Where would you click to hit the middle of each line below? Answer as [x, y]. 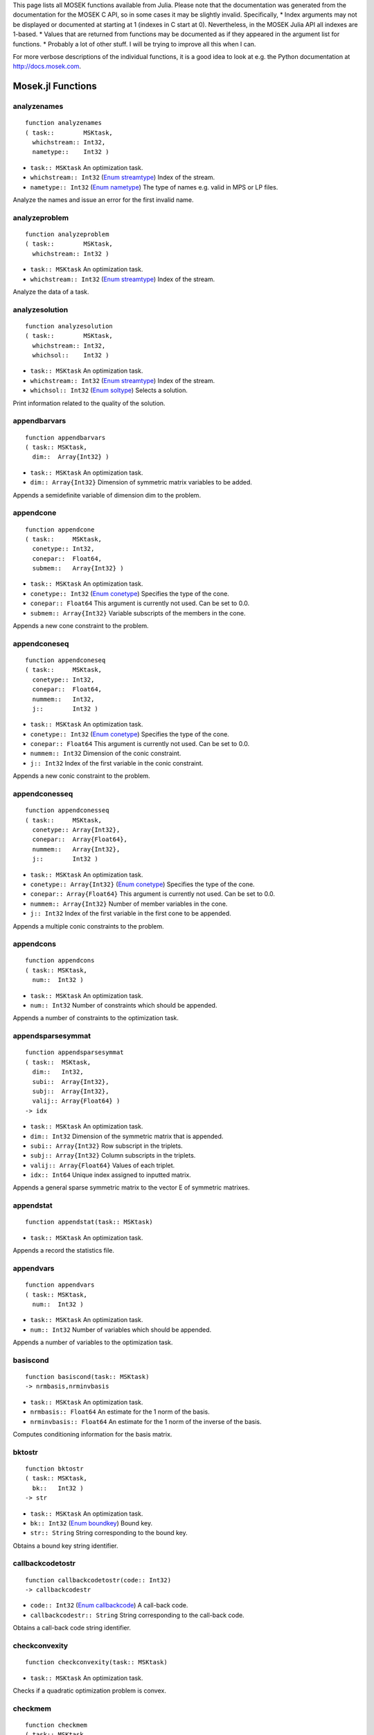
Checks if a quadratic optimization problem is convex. [89, 1691]
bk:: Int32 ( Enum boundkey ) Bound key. [91, 1523]
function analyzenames [64, 123]
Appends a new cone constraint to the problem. [81, 626]
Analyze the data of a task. [51, 291]
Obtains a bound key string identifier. [65, 1546]
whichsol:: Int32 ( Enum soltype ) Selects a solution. [109, 390]
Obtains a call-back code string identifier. [72, 1628]
